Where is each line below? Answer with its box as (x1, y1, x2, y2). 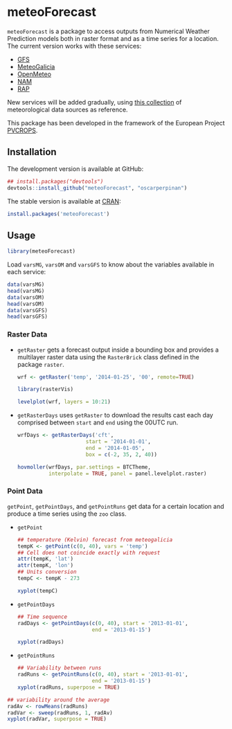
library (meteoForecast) (7, 248, 76, 255)
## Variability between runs (17, 665, 102, 672)
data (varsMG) (7, 281, 45, 288)
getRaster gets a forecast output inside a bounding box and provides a (17, 345, 220, 354)
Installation (7, 146, 57, 158)
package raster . (17, 360, 64, 368)
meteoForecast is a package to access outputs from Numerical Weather (7, 27, 210, 35)
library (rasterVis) (17, 386, 74, 393)
